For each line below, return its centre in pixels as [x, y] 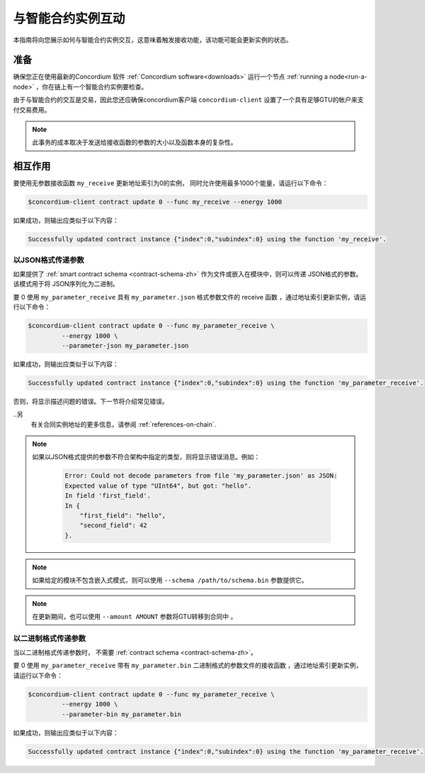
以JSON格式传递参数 [49, 260]
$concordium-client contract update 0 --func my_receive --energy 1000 [155, 202]
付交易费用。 [32, 109]
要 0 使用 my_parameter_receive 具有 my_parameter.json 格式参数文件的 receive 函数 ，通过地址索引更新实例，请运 [189, 297]
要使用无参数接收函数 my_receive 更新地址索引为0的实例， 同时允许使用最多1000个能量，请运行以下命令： [171, 183]
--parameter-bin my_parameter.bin [121, 714]
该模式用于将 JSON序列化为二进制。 [66, 284]
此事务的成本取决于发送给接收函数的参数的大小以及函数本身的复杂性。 [135, 143]
